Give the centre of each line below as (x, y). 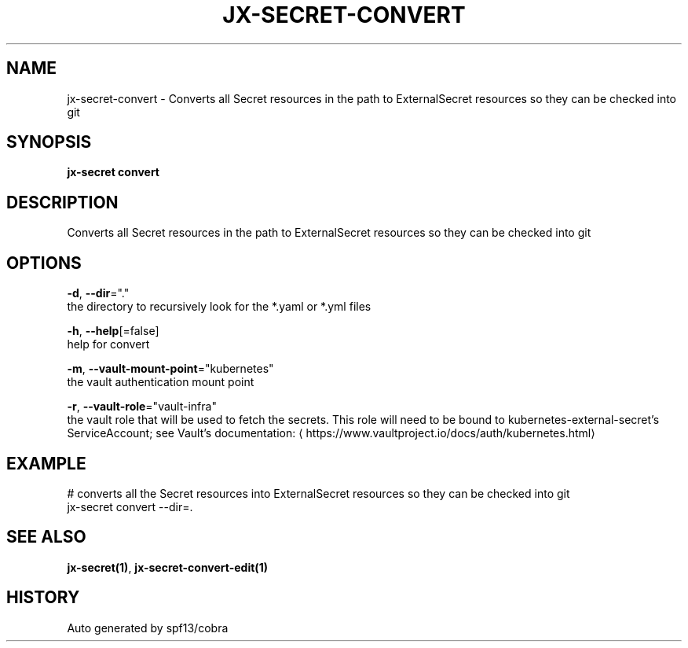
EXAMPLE (46, 463)
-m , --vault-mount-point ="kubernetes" (170, 369)
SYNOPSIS (49, 142)
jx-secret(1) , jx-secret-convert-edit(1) (167, 567)
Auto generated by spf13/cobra (148, 628)
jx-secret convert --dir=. (130, 506)
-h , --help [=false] (113, 331)
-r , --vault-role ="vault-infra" (142, 407)
